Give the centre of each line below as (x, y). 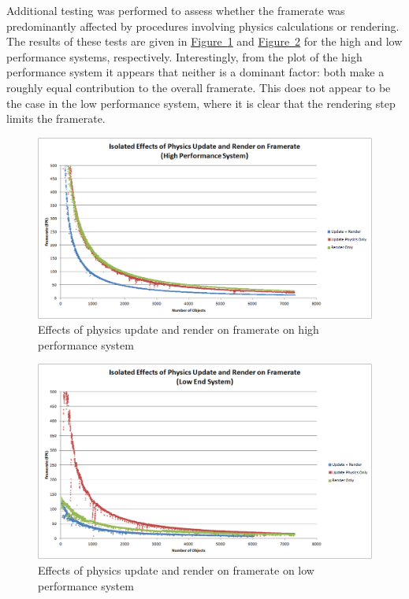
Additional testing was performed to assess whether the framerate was (176, 10)
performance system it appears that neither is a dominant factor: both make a (195, 72)
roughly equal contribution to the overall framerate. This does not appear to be (199, 87)
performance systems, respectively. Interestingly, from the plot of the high (184, 56)
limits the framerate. (56, 118)
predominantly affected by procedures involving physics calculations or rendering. (203, 26)
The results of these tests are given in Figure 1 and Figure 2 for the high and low (204, 41)
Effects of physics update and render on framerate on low (176, 569)
